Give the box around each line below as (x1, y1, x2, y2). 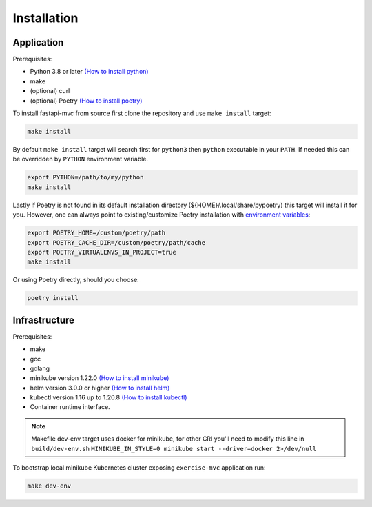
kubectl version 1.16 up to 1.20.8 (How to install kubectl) (30, 393, 187, 401)
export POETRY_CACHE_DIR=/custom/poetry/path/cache (27, 239, 206, 246)
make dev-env (27, 482, 72, 490)
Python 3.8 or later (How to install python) (30, 68, 149, 76)
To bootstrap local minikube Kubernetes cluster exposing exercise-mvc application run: (12, 464, 266, 472)
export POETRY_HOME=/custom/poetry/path (27, 229, 165, 237)
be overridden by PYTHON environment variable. (12, 155, 148, 163)
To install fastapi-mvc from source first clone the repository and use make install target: (12, 109, 271, 117)
